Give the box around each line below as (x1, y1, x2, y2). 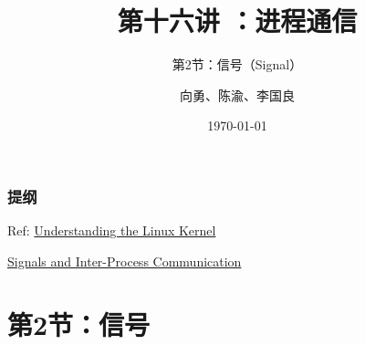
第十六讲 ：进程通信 (117, 2, 358, 39)
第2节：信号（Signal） (172, 55, 303, 74)
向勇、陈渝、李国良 (180, 85, 295, 104)
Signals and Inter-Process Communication (7, 251, 242, 270)
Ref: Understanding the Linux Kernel (7, 221, 216, 240)
